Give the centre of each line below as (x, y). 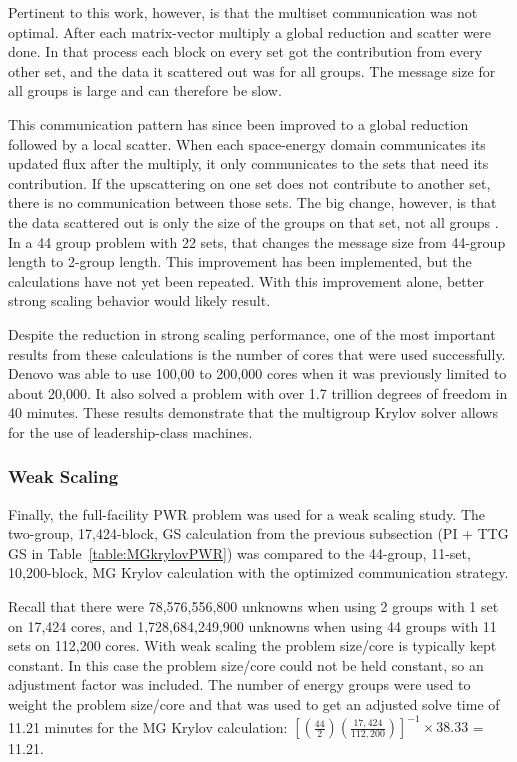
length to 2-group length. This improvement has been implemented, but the (240, 261)
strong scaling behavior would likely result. (139, 300)
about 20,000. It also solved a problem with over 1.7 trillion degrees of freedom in (258, 392)
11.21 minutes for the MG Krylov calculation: (148, 726)
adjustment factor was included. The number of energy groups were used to (239, 684)
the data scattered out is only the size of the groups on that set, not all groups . (253, 221)
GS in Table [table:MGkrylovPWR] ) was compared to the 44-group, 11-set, (239, 552)
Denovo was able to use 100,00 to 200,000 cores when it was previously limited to (257, 373)
